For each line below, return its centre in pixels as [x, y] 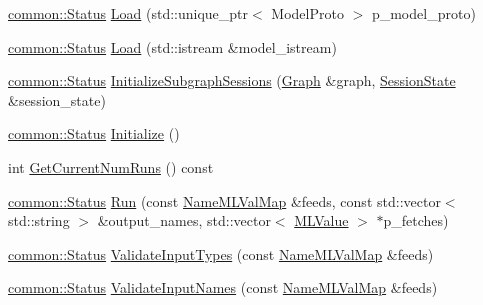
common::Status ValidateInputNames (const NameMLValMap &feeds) [223, 287]
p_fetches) [416, 220]
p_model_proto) [423, 13]
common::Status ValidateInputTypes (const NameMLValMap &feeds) [221, 253]
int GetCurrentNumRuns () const [111, 166]
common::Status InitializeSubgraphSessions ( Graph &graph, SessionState [232, 80]
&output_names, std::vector [184, 220]
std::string [39, 220]
